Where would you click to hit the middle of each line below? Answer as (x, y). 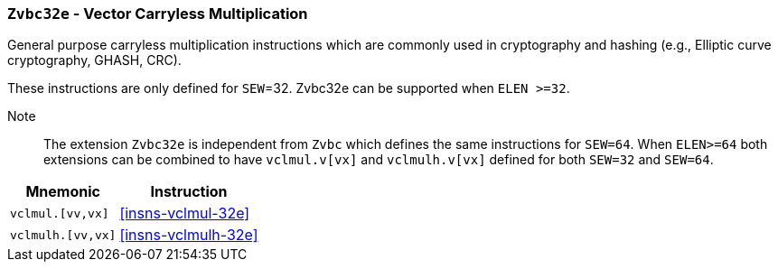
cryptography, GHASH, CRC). (94, 60)
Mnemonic (63, 192)
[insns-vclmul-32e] (185, 213)
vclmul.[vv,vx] (60, 213)
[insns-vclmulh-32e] (189, 235)
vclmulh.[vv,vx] (63, 235)
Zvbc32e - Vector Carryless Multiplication (158, 14)
